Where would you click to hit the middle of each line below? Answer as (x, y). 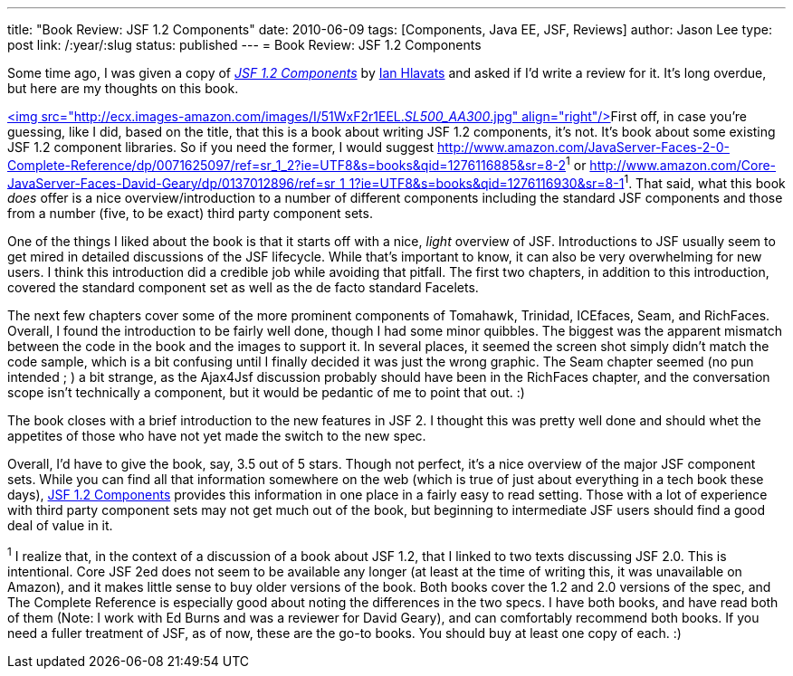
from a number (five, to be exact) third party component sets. (190, 214)
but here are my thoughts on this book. (123, 88)
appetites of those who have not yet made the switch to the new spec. (217, 436)
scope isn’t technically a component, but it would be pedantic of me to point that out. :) (266, 393)
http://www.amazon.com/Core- (683, 165)
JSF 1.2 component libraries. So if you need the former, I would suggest (221, 147)
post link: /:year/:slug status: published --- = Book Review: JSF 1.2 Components (244, 45)
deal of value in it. (60, 526)
